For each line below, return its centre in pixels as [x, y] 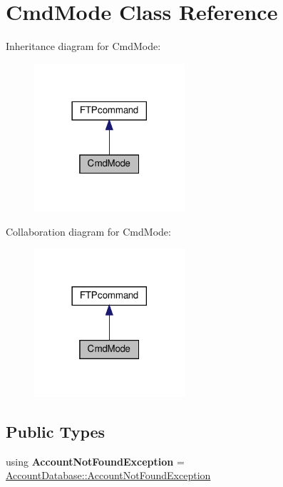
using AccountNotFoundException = [95, 461]
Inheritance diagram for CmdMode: [83, 46]
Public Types [56, 431]
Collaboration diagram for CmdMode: [88, 231]
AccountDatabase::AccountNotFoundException [108, 475]
